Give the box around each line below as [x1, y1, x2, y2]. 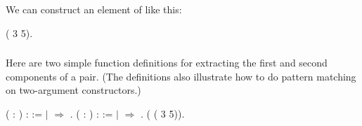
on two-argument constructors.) [6, 83, 141, 97]
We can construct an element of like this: [6, 2, 182, 16]
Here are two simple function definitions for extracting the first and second [6, 55, 328, 70]
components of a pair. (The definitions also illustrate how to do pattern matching [6, 69, 356, 83]
